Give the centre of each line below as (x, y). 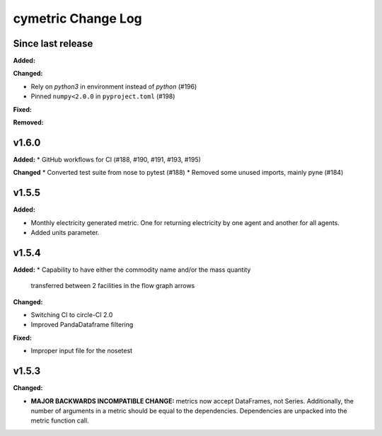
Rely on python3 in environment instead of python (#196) (114, 86)
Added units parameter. (65, 233)
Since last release (53, 44)
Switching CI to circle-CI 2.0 (72, 315)
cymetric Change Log (78, 18)
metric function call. (60, 420)
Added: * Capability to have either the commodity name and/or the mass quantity (132, 270)
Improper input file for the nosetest (82, 351)
